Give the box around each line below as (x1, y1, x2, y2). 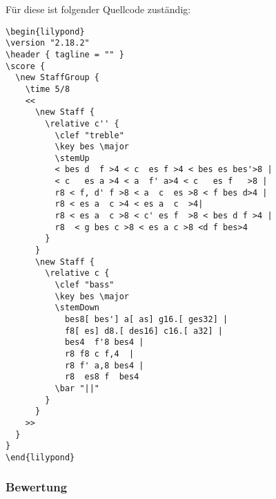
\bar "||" (55, 383, 100, 393)
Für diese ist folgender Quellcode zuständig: (6, 2, 191, 16)
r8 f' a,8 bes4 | (64, 360, 144, 370)
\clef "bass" (55, 280, 115, 290)
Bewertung (6, 478, 68, 496)
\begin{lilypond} (6, 26, 85, 37)
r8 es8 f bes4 (64, 372, 139, 382)
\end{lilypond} (6, 452, 75, 462)
